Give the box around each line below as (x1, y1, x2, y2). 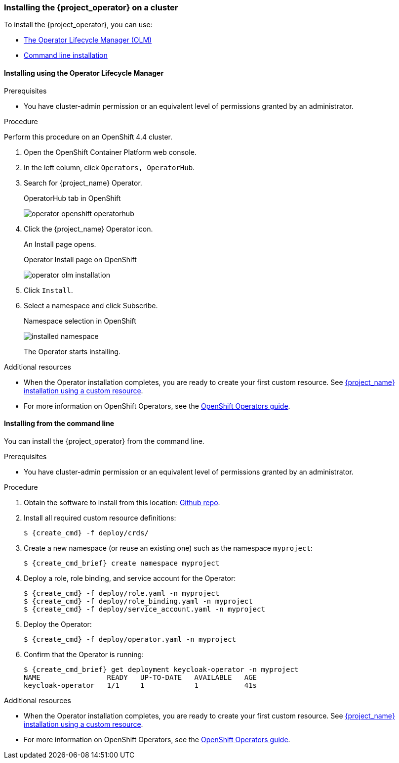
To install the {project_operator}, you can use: (4, 20, 153, 29)
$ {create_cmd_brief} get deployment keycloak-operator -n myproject (24, 665, 299, 673)
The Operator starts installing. (24, 347, 120, 356)
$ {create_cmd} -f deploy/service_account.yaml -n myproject (24, 605, 265, 613)
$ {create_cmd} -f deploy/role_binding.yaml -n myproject (24, 597, 253, 605)
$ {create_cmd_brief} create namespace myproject (24, 559, 220, 567)
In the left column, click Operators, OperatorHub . (24, 163, 195, 172)
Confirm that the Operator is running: (24, 650, 144, 659)
